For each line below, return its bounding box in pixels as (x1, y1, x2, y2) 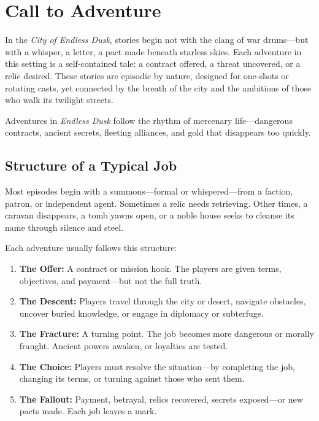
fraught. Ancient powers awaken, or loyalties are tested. (19, 339, 228, 352)
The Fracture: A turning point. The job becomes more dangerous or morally (19, 327, 314, 340)
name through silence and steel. (5, 220, 124, 233)
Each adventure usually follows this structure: (5, 241, 177, 254)
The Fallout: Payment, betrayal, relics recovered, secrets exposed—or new (19, 392, 303, 405)
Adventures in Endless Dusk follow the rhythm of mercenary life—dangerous (5, 114, 293, 126)
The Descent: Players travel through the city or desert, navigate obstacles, (19, 295, 306, 307)
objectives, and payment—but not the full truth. (19, 274, 202, 287)
